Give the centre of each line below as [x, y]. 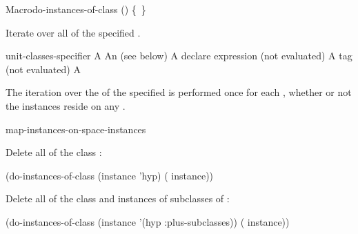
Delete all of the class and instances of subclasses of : [118, 198]
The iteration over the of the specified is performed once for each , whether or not [179, 92]
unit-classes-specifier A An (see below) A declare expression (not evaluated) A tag [179, 56]
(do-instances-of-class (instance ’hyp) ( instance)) [110, 175]
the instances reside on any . [66, 105]
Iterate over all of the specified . [73, 32]
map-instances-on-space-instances [76, 129]
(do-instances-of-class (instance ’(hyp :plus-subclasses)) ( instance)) [148, 221]
